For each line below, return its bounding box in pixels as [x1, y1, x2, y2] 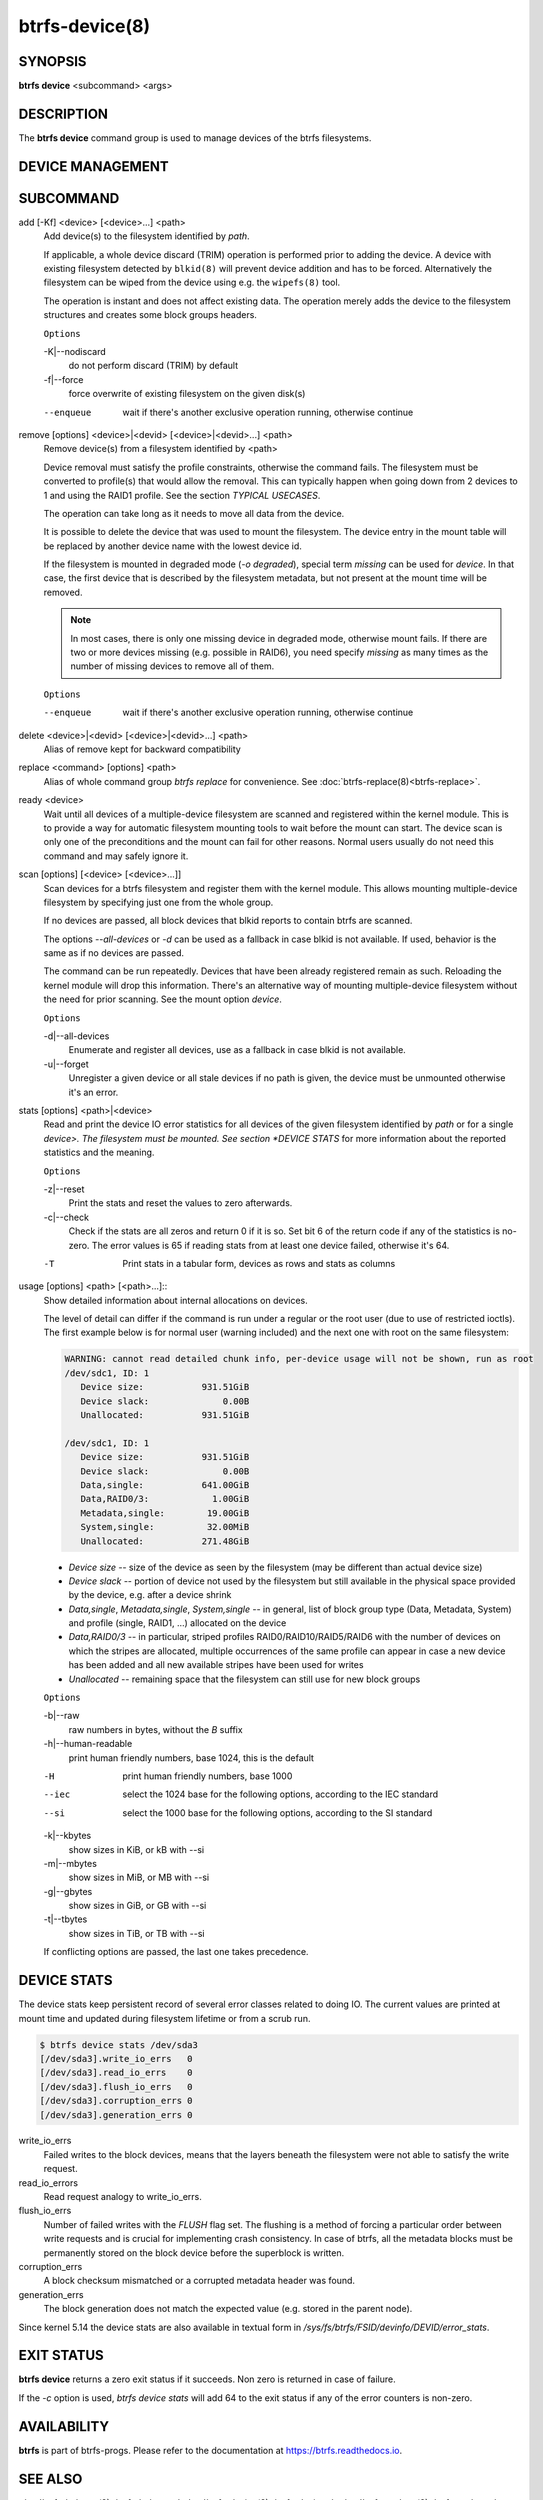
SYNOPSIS [18, 53, 87, 70]
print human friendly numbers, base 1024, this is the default [68, 1751, 315, 1764]
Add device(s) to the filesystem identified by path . [43, 230, 250, 242]
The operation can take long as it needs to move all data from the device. [43, 507, 345, 519]
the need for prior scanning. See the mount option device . [43, 993, 282, 1005]
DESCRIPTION [18, 105, 109, 122]
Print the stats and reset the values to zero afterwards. [68, 1197, 293, 1209]
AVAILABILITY [18, 2418, 110, 2435]
